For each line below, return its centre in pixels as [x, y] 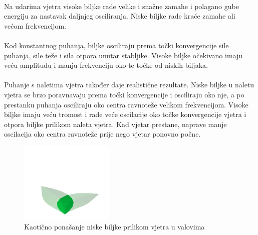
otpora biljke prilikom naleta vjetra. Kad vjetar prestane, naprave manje [115, 124]
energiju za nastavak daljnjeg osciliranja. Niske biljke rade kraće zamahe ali [120, 16]
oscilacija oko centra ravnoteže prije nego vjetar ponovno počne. [102, 134]
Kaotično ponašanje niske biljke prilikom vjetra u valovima [114, 226]
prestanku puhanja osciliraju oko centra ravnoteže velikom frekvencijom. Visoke [126, 104]
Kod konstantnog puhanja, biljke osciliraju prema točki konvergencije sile [116, 45]
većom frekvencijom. [35, 25]
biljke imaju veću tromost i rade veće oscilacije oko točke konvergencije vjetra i [125, 114]
